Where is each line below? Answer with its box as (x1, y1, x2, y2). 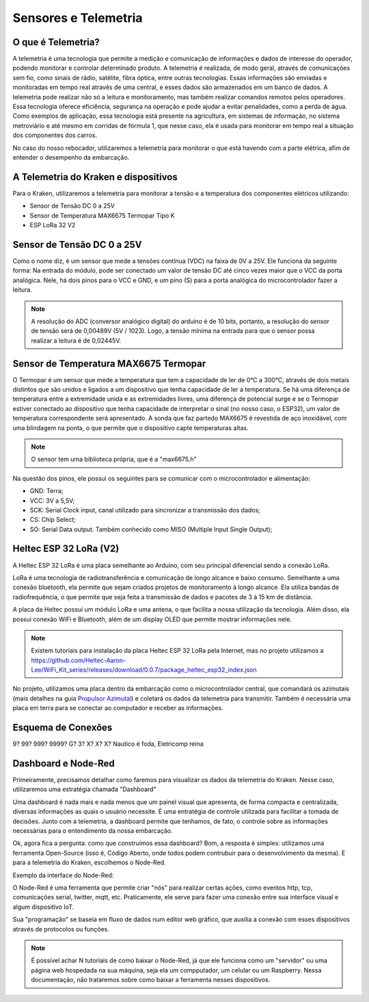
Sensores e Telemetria (12, 10, 143, 25)
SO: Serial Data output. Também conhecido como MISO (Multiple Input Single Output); (29, 525, 273, 534)
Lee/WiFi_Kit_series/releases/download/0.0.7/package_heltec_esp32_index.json (31, 666, 258, 674)
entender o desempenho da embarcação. (12, 153, 130, 161)
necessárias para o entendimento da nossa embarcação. (12, 827, 174, 835)
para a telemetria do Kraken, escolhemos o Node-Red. (12, 858, 167, 866)
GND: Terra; (29, 487, 64, 495)
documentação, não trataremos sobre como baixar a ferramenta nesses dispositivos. (31, 976, 271, 984)
